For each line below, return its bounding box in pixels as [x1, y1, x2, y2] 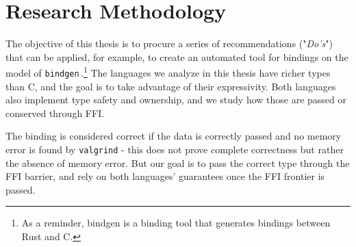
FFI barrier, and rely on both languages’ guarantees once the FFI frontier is [5, 169, 325, 183]
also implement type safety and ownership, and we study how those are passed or [5, 92, 347, 107]
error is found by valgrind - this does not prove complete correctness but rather [5, 142, 344, 156]
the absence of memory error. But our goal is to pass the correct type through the [5, 155, 350, 170]
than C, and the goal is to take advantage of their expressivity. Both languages [5, 79, 336, 93]
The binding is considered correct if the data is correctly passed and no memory [5, 129, 342, 143]
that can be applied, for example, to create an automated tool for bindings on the [5, 49, 348, 64]
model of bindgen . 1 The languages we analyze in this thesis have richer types [5, 64, 331, 79]
